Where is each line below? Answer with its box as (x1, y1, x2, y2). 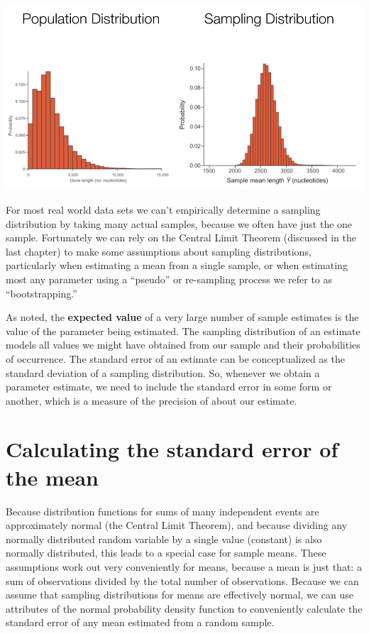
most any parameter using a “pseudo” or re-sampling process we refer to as (6, 271, 333, 286)
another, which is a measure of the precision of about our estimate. (6, 393, 297, 408)
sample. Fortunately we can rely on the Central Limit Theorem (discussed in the (6, 230, 356, 245)
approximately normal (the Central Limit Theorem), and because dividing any (6, 518, 348, 532)
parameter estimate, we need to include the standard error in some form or (6, 379, 332, 394)
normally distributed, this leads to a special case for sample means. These (6, 545, 326, 560)
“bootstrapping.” (6, 285, 77, 300)
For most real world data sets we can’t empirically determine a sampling (6, 202, 321, 217)
